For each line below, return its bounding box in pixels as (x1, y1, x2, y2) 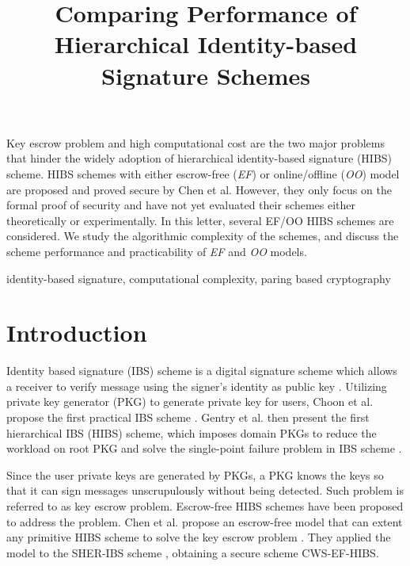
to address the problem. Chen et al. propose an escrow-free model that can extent (6, 513, 403, 530)
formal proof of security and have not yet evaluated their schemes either (6, 197, 356, 213)
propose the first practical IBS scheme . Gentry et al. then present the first (6, 409, 370, 425)
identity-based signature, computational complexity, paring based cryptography (6, 270, 391, 286)
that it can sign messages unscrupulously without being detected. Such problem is (6, 482, 404, 499)
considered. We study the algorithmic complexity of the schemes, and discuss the (6, 228, 399, 244)
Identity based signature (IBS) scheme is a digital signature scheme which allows (6, 362, 397, 379)
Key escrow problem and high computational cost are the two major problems (6, 134, 385, 151)
